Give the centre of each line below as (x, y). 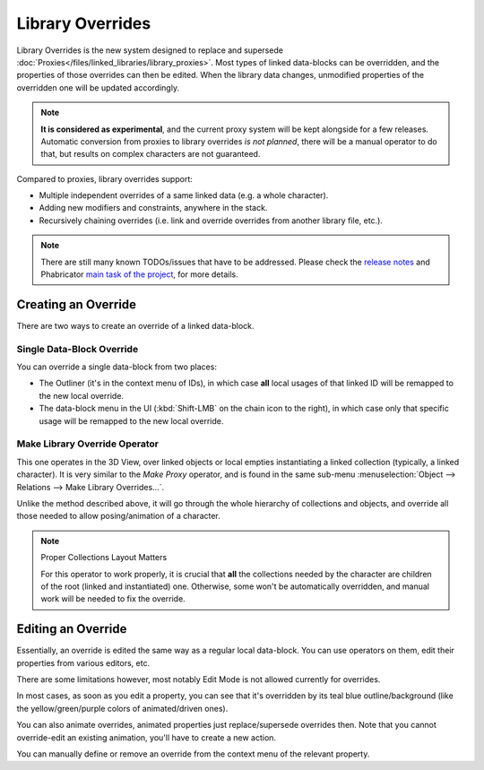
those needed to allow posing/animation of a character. (119, 516)
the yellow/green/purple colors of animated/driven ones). (122, 708)
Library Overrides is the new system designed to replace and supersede (150, 50)
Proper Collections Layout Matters (104, 558)
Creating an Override (77, 304)
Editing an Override (72, 629)
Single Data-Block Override (78, 349)
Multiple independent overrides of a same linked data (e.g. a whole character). (184, 195)
